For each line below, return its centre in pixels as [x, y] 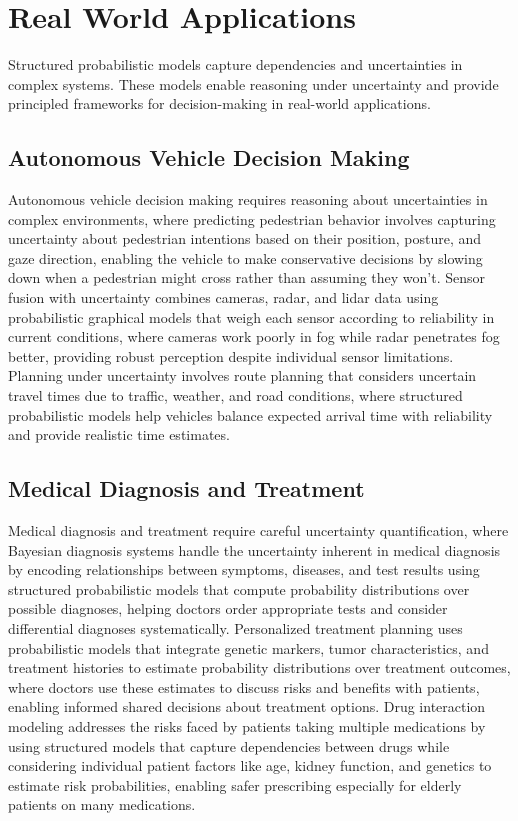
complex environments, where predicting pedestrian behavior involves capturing [252, 218]
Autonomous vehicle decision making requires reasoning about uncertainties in [248, 199]
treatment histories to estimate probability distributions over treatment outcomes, [259, 667]
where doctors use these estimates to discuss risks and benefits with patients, [244, 686]
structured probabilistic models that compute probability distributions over [239, 588]
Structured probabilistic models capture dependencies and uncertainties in [235, 64]
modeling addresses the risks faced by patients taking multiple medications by [247, 725]
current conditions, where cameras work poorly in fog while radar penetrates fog [254, 336]
